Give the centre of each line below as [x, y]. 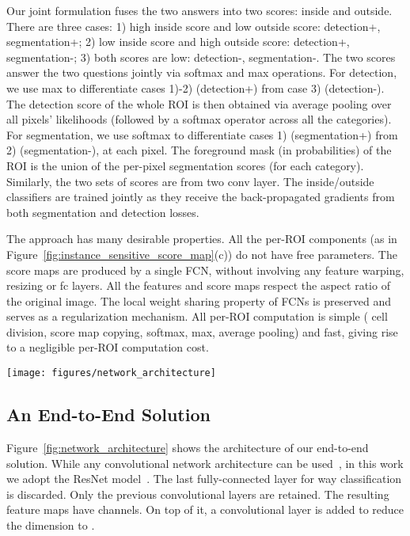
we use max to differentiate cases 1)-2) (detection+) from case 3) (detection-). [196, 87]
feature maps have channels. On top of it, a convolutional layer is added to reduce [205, 509]
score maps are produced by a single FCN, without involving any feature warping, [205, 270]
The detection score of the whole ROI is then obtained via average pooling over [199, 103]
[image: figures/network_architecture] [111, 373]
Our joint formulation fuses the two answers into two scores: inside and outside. [199, 10]
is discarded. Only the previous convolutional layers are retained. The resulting [198, 494]
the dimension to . [51, 525]
